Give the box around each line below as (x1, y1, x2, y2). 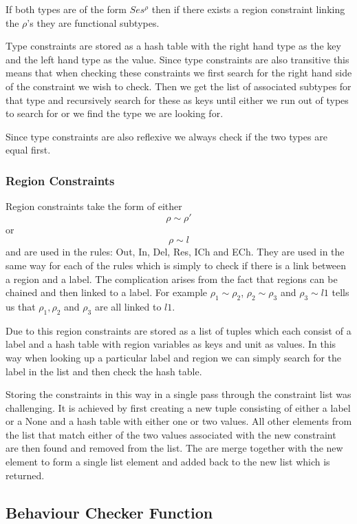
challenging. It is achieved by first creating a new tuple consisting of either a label (6, 400, 351, 415)
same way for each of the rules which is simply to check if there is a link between (6, 258, 347, 272)
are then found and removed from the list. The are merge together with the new (6, 441, 343, 455)
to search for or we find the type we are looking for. (6, 106, 224, 120)
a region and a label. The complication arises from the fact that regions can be (6, 271, 338, 286)
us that (6, 299, 36, 313)
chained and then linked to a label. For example (6, 285, 208, 300)
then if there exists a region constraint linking (151, 2, 345, 16)
